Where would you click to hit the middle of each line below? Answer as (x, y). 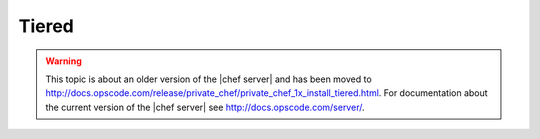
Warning (63, 61)
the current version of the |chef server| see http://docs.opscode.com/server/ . (205, 107)
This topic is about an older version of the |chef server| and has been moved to (208, 79)
